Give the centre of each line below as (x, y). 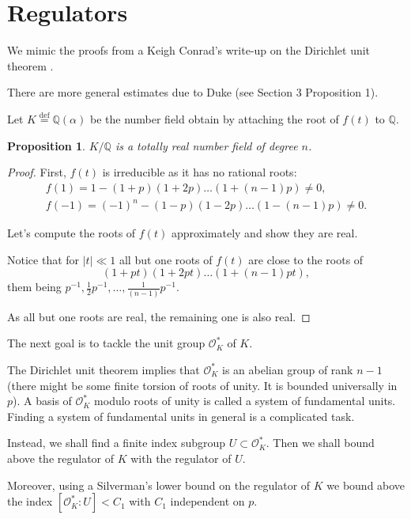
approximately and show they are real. (264, 233)
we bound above (366, 485)
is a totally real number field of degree (206, 145)
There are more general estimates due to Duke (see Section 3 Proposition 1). (193, 92)
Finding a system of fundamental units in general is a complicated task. (181, 416)
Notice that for (43, 259)
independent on (207, 501)
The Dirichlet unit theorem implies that (104, 369)
